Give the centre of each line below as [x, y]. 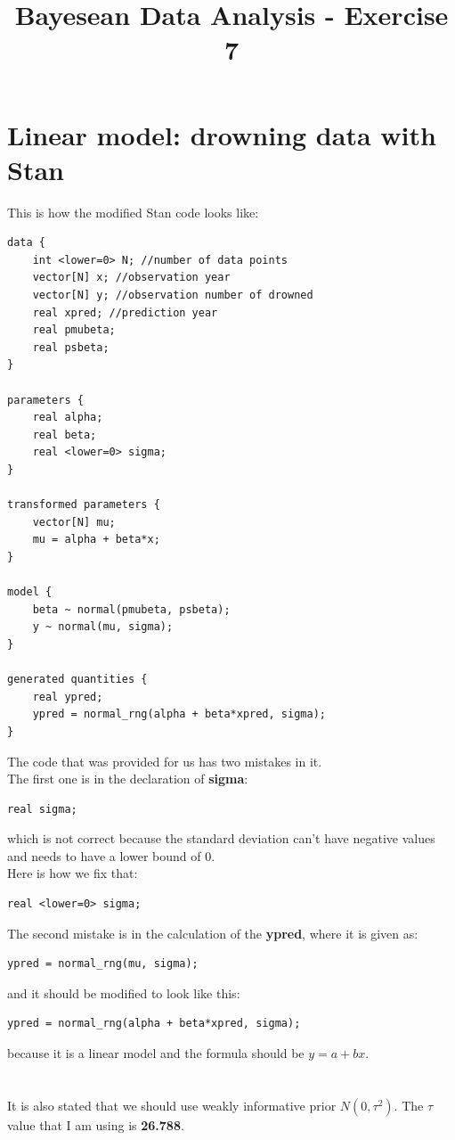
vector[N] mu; [74, 522]
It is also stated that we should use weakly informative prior [172, 1105]
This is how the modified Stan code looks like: [133, 212]
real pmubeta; [74, 330]
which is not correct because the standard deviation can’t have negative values [221, 838]
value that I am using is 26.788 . [96, 1124]
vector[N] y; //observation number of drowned [173, 295]
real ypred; [68, 697]
